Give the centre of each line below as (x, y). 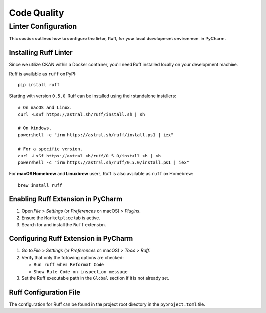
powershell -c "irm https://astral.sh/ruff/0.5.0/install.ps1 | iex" (104, 162)
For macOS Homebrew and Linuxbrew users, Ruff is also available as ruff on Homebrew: (101, 174)
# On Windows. (35, 128)
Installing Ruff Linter (41, 53)
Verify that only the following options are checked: (73, 257)
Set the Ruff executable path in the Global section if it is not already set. (95, 278)
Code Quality (36, 13)
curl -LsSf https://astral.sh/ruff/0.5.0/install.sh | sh (89, 156)
